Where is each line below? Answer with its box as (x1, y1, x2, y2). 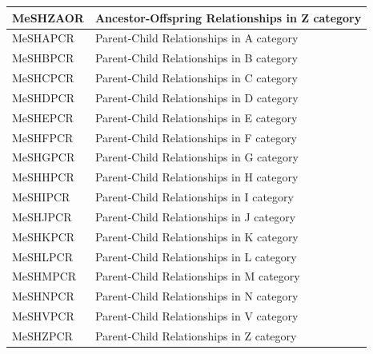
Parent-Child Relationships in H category (94, 169, 299, 185)
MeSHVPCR (12, 308, 74, 324)
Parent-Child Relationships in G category (94, 149, 299, 165)
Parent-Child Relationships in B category (94, 50, 298, 66)
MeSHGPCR (12, 149, 75, 165)
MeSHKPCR (12, 228, 75, 245)
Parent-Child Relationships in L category (94, 248, 297, 265)
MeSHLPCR (12, 248, 74, 265)
